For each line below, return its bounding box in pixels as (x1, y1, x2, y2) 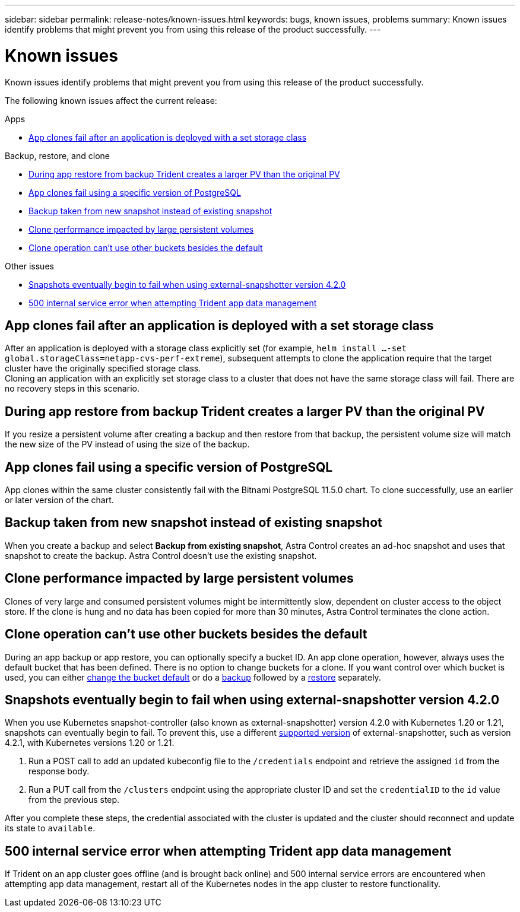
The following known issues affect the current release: (5, 95, 217, 106)
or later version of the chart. (5, 495, 114, 506)
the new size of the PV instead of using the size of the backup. (5, 439, 250, 450)
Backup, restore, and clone (5, 150, 110, 161)
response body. (28, 766, 90, 777)
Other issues (5, 260, 54, 271)
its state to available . (5, 823, 96, 834)
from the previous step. (28, 795, 120, 805)
